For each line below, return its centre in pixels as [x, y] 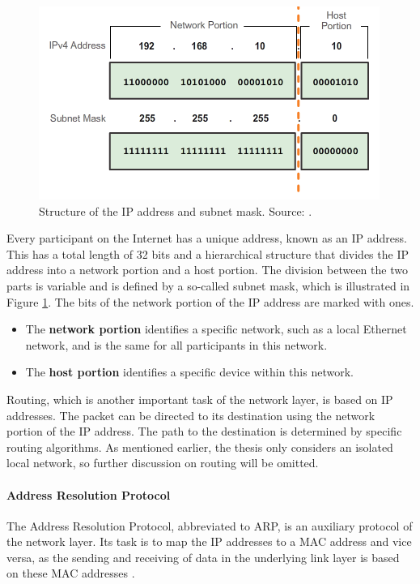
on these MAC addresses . [71, 573]
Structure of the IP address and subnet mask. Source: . [176, 210]
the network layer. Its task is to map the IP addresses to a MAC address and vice [209, 541]
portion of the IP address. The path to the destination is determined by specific [204, 431]
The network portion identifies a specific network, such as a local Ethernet [216, 329]
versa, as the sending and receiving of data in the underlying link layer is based [203, 557]
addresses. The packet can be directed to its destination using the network [191, 415]
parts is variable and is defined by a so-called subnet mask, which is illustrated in [208, 285]
